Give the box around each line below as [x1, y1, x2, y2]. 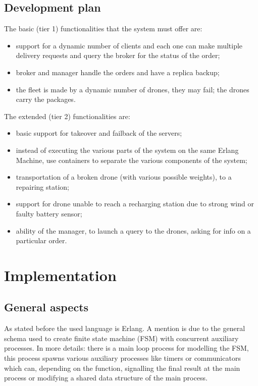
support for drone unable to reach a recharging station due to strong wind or [16, 198, 254, 209]
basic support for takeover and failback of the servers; [16, 128, 182, 138]
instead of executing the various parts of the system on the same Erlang [16, 144, 239, 155]
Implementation [4, 264, 117, 285]
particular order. [16, 235, 67, 246]
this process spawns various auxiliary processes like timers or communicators [4, 353, 241, 363]
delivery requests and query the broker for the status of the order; [16, 50, 220, 61]
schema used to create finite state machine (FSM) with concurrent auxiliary [4, 333, 239, 343]
